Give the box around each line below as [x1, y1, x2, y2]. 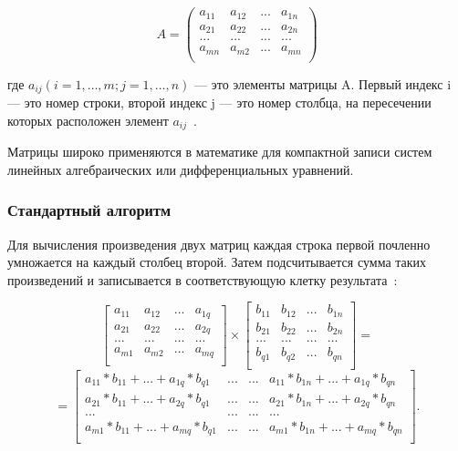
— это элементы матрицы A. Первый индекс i [194, 74, 452, 93]
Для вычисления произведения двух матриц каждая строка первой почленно [7, 234, 431, 253]
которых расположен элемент [7, 110, 169, 129]
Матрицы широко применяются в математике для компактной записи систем [7, 142, 432, 161]
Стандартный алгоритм [7, 199, 172, 221]
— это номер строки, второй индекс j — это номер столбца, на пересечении [7, 93, 432, 112]
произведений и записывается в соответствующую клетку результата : [7, 270, 398, 289]
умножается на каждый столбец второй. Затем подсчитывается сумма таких [7, 252, 427, 272]
